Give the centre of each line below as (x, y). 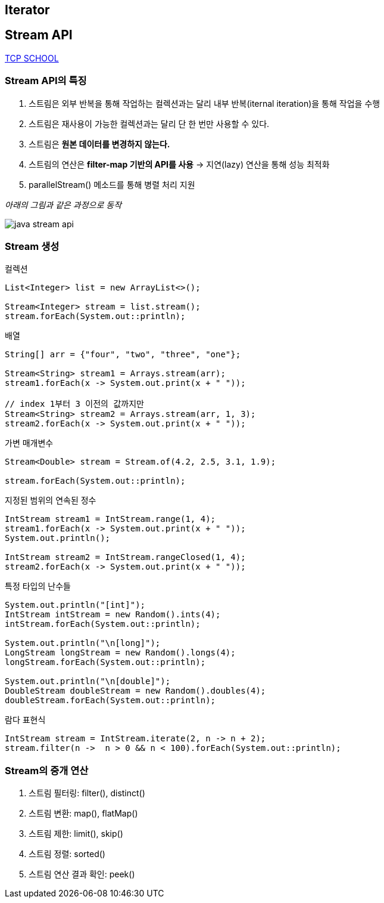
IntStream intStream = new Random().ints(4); (113, 615)
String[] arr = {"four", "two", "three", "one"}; (123, 355)
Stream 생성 (32, 246)
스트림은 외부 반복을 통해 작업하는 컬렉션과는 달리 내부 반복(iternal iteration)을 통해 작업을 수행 (205, 103)
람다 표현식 (25, 720)
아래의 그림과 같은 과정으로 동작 (63, 205)
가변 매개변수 (29, 443)
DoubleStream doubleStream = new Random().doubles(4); (135, 691)
